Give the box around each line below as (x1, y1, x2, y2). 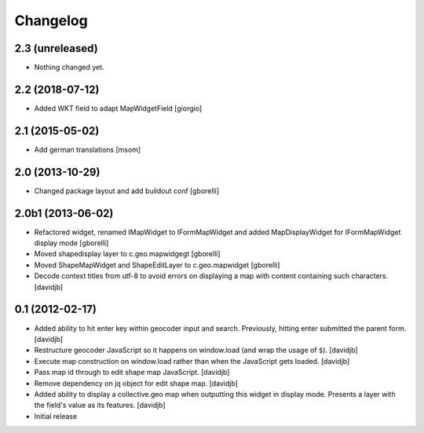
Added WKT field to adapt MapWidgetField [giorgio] (34, 103, 203, 113)
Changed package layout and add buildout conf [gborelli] (34, 185, 220, 196)
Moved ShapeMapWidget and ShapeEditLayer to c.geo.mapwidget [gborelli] (34, 260, 280, 270)
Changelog (14, 12, 88, 29)
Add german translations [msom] (34, 145, 141, 154)
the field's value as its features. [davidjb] (34, 401, 166, 410)
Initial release (34, 411, 78, 420)
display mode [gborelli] (34, 238, 109, 248)
